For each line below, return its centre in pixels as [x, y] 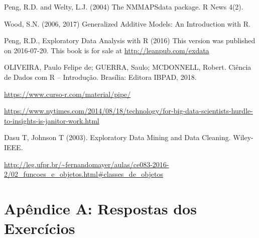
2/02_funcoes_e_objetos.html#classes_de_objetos [84, 174]
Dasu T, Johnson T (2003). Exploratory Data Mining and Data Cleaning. [117, 137]
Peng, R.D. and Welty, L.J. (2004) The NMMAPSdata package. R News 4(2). [124, 7]
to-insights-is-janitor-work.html [52, 120]
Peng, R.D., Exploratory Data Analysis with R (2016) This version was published [130, 40]
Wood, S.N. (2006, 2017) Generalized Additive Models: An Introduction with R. [127, 23]
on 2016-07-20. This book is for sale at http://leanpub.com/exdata [107, 50]
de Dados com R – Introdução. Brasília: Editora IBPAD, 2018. [100, 77]
